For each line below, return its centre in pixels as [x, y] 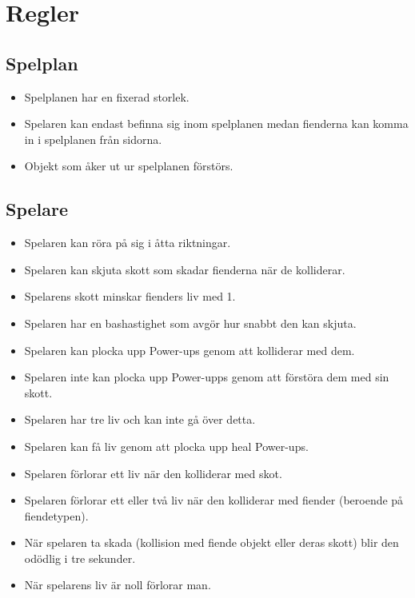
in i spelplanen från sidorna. [93, 139]
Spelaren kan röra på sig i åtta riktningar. [128, 243]
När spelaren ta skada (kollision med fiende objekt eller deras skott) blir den [211, 542]
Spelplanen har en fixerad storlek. [107, 96]
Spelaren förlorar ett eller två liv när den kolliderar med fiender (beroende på [214, 500]
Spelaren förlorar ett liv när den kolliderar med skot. [153, 473]
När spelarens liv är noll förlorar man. [118, 585]
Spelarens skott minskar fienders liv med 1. [130, 296]
